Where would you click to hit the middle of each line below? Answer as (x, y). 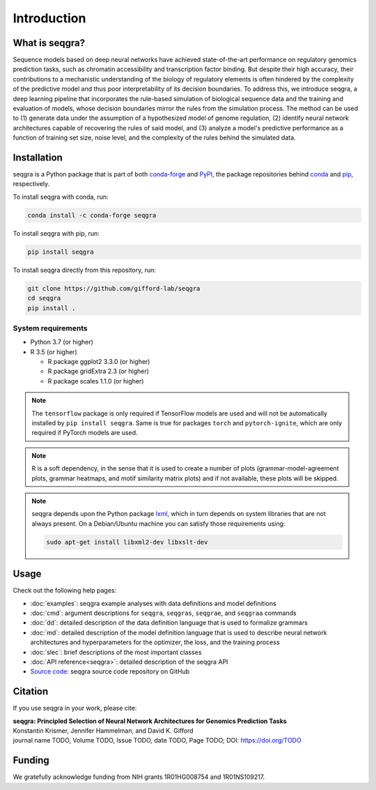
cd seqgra (44, 298)
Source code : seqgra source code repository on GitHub (110, 671)
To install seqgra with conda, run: (61, 197)
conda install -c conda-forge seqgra (92, 215)
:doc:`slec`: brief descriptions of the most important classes (116, 652)
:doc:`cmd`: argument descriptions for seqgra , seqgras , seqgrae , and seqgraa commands (163, 613)
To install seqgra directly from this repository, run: (85, 270)
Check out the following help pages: (65, 591)
